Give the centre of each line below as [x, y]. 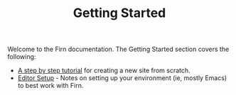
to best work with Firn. [50, 86]
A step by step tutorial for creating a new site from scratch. [104, 71]
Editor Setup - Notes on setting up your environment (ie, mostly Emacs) [122, 78]
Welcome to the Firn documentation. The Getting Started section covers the [118, 49]
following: [22, 57]
